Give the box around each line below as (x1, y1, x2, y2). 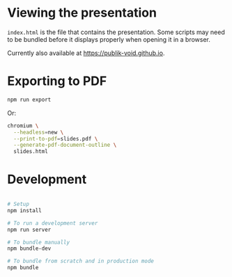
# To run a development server (7, 219, 98, 227)
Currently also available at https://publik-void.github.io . (7, 49, 165, 57)
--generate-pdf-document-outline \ (13, 141, 117, 149)
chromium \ (7, 122, 39, 129)
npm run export (7, 96, 52, 103)
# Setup (7, 200, 30, 208)
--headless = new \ (13, 129, 64, 136)
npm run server (7, 226, 52, 233)
